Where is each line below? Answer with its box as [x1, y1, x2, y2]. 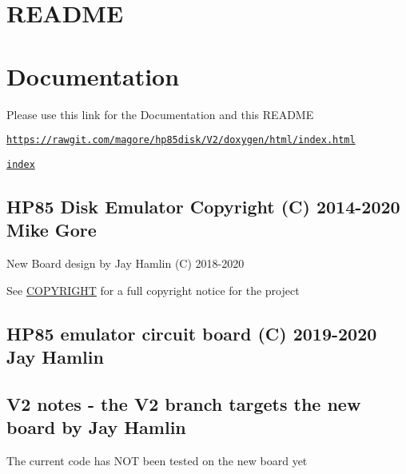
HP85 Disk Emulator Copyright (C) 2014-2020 [6, 193, 400, 218]
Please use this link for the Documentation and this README [6, 106, 314, 122]
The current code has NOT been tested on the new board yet [6, 452, 308, 468]
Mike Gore [6, 217, 97, 242]
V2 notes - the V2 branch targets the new [6, 391, 361, 416]
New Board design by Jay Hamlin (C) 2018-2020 [6, 255, 245, 271]
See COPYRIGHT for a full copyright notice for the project [6, 281, 300, 298]
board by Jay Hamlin [6, 415, 186, 440]
